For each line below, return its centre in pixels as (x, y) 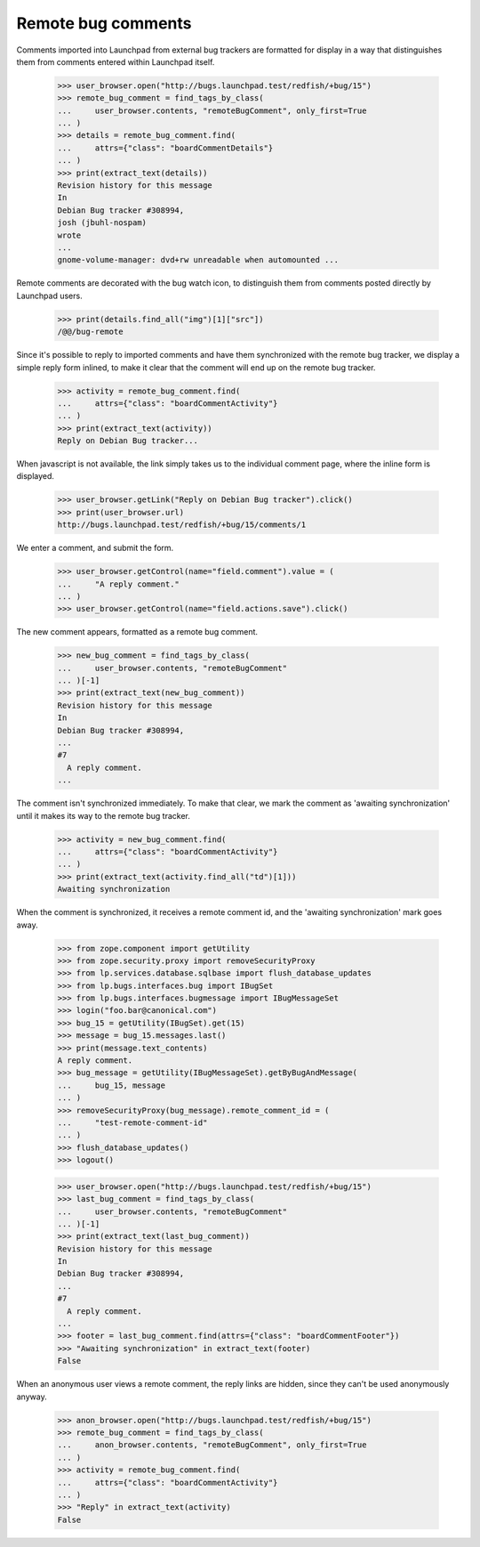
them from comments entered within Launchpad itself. (116, 61)
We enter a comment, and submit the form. (95, 548)
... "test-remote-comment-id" (132, 1122)
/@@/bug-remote (90, 332)
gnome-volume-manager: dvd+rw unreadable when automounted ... (198, 260)
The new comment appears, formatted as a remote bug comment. (137, 632)
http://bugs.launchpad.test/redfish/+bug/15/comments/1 (182, 525)
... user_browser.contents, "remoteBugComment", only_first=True (212, 110)
